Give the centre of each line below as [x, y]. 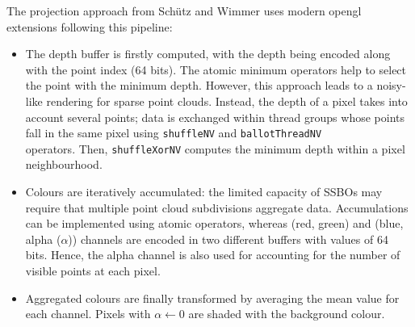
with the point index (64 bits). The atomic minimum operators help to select [216, 69]
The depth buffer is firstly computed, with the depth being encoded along [208, 54]
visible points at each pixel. [93, 271]
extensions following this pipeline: [90, 26]
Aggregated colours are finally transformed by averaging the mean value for [212, 298]
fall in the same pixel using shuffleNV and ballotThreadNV [174, 133]
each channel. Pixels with [88, 314]
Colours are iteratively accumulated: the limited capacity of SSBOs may [204, 192]
